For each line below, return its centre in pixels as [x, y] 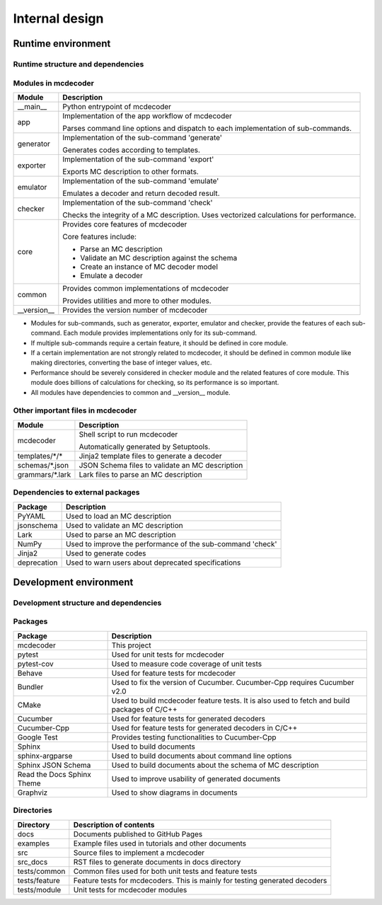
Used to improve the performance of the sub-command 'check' [171, 543]
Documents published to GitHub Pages [138, 834]
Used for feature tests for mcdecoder [174, 673]
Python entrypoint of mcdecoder [117, 106]
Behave [30, 673]
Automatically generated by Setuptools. [145, 446]
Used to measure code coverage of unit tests [186, 664]
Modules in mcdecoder [54, 83]
